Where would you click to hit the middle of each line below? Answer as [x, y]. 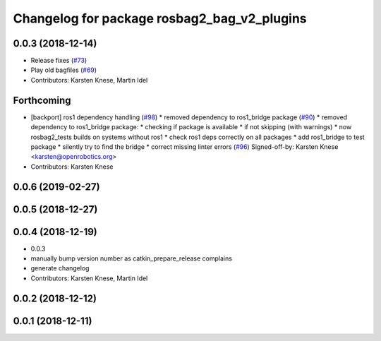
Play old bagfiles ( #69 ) [64, 70]
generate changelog [60, 268]
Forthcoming [42, 100]
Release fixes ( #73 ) [59, 61]
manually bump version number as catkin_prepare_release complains [132, 258]
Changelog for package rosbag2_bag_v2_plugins [160, 18]
